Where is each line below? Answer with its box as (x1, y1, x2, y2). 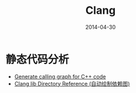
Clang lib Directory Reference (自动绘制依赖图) (14, 80, 130, 87)
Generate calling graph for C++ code (14, 73, 107, 80)
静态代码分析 (5, 52, 70, 66)
